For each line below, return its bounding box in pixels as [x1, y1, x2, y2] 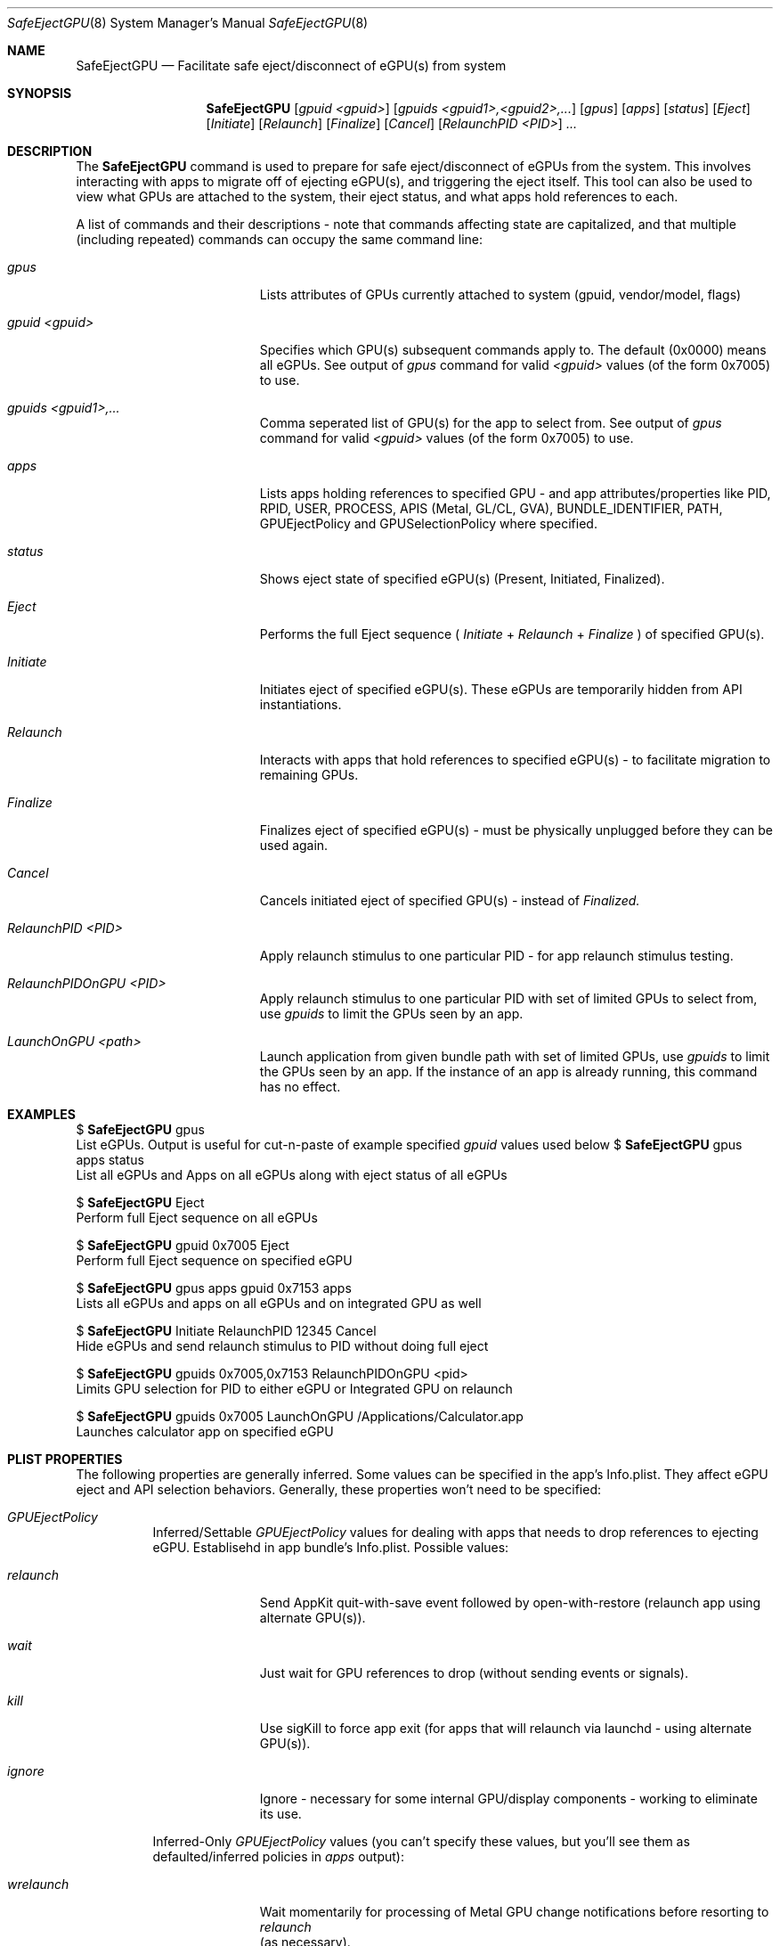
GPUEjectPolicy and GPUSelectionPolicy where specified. [259, 516, 597, 531]
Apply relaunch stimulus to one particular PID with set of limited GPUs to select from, [259, 991, 758, 1006]
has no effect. [259, 1079, 341, 1094]
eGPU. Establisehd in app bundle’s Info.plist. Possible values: [152, 1540, 509, 1555]
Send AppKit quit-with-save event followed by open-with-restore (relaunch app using [259, 1595, 761, 1610]
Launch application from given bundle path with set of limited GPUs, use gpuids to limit [259, 1049, 770, 1064]
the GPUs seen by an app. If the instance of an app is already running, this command [259, 1064, 758, 1079]
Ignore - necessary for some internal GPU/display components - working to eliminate [259, 1791, 758, 1806]
